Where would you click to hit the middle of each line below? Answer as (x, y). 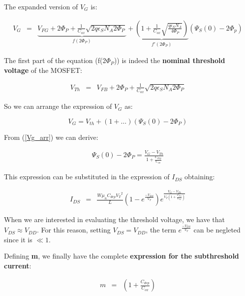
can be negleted (217, 230)
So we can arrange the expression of (58, 106)
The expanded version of (41, 6)
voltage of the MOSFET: (43, 70)
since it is (18, 239)
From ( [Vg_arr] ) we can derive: (51, 137)
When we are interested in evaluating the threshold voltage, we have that (115, 219)
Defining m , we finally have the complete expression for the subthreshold (122, 256)
